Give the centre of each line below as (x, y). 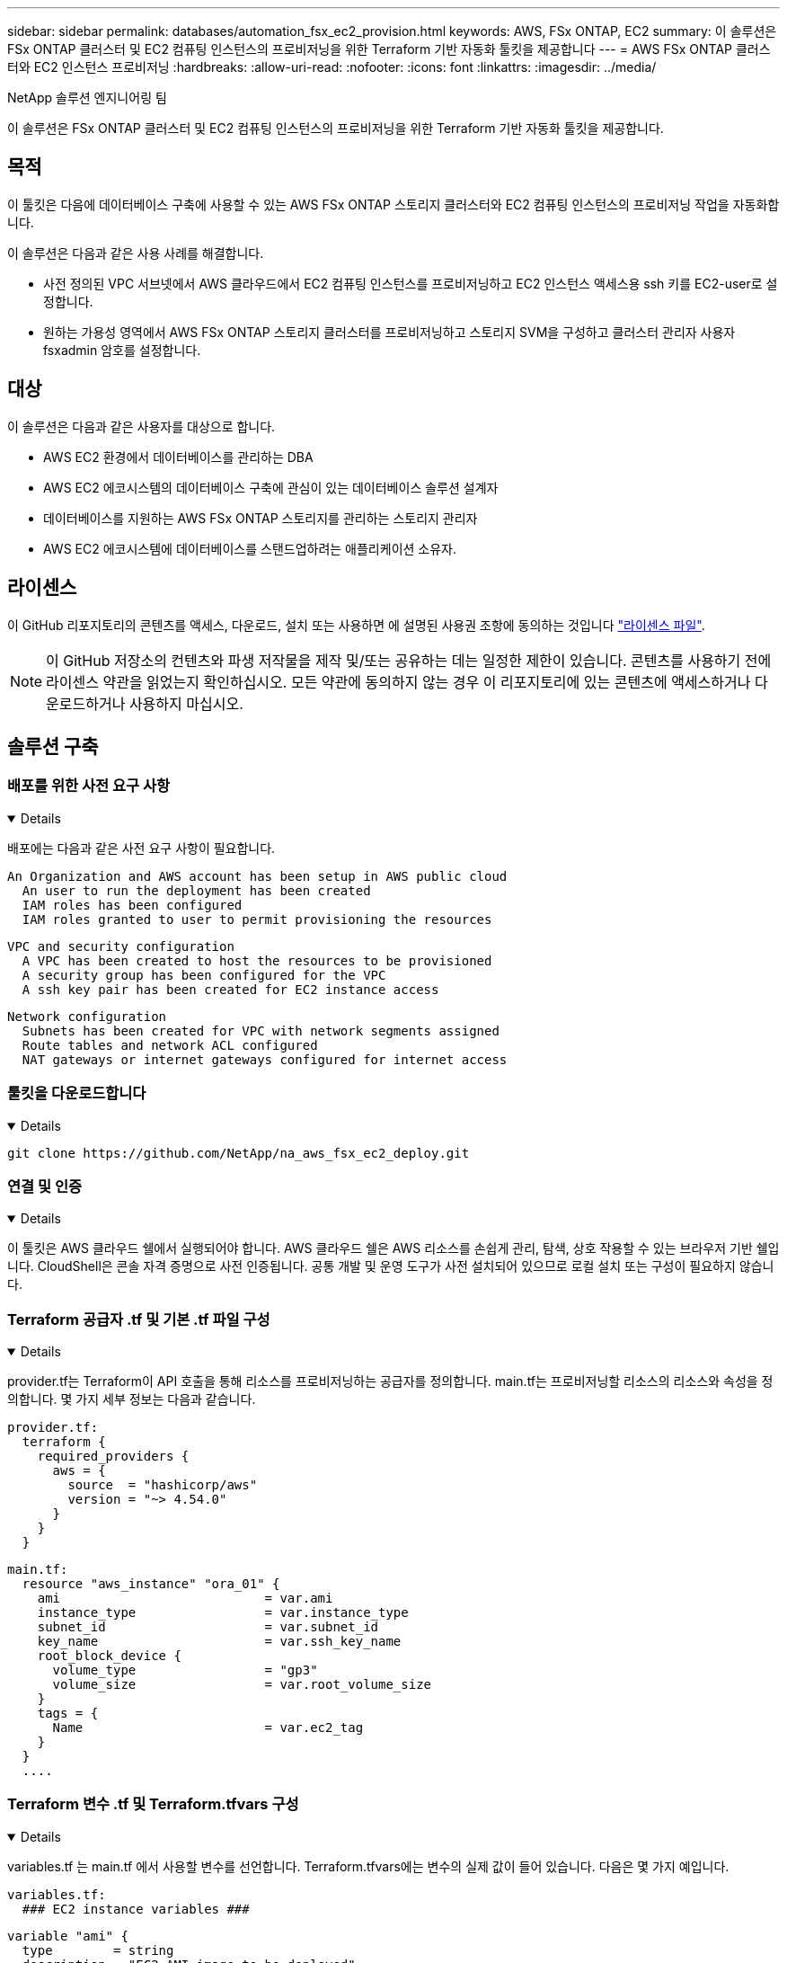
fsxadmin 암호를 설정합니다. (122, 350)
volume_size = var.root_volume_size (242, 1684)
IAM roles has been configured (132, 905)
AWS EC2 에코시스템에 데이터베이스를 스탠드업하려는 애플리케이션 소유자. (250, 548)
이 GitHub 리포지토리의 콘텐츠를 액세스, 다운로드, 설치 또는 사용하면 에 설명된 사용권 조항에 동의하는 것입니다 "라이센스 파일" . (356, 625)
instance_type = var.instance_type (223, 1612)
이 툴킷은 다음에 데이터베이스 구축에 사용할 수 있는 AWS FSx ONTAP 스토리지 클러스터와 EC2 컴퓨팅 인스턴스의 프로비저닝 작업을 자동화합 (393, 204)
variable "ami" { (68, 1936)
